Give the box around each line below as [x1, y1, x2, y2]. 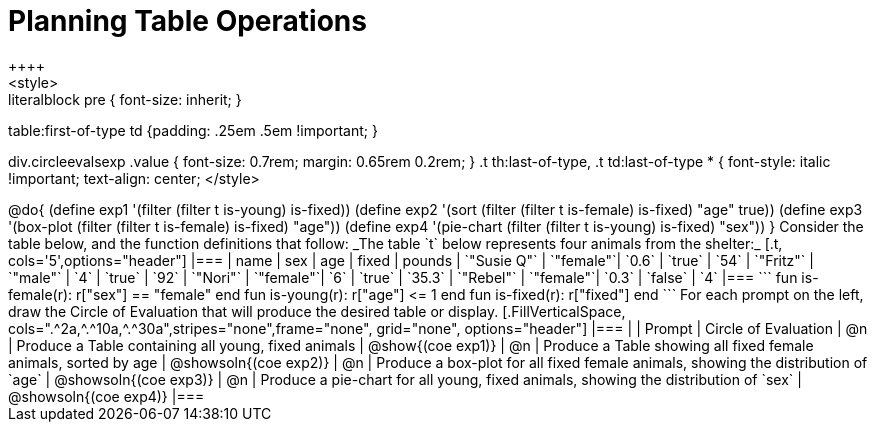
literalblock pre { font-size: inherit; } [8, 90, 242, 108]
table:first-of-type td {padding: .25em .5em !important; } [8, 121, 378, 139]
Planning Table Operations [8, 4, 367, 38]
